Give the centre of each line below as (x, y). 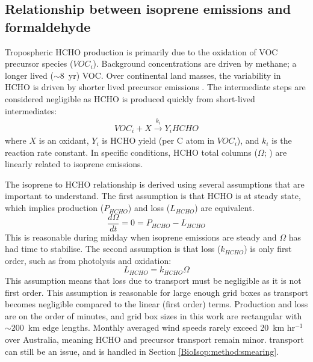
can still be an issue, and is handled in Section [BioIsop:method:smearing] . (142, 351)
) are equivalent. (225, 208)
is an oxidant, (64, 140)
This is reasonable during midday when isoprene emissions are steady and (141, 237)
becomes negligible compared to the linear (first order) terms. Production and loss (156, 304)
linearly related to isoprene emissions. (74, 164)
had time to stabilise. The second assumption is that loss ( (113, 249)
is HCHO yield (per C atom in (158, 140)
